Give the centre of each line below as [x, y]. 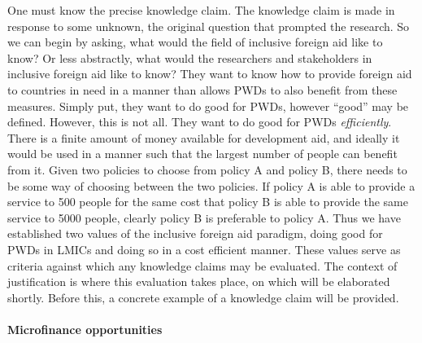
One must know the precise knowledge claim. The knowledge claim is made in [201, 10]
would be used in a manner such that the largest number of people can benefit [202, 154]
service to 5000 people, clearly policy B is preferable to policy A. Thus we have [204, 217]
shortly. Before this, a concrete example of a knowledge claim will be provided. [203, 297]
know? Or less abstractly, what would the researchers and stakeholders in [190, 57]
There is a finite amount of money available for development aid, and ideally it [204, 137]
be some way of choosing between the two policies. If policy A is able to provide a [211, 185]
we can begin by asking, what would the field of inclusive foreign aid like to [195, 42]
